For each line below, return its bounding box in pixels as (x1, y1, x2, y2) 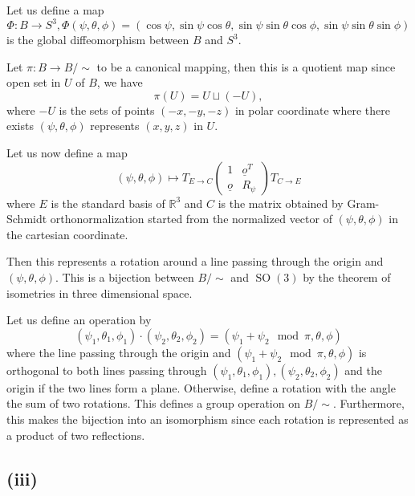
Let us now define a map (6, 144, 128, 161)
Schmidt (6, 210, 47, 227)
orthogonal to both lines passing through (6, 361, 207, 378)
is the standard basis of (51, 194, 165, 211)
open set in (6, 74, 61, 91)
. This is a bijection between (55, 269, 194, 286)
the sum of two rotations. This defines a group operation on (6, 395, 300, 412)
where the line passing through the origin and (6, 344, 231, 360)
